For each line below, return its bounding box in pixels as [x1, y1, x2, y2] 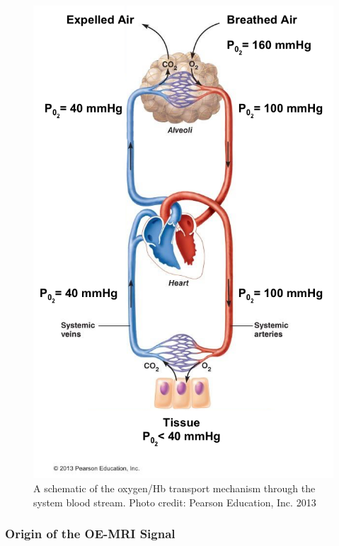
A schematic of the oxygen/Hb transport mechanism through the [33, 480, 316, 495]
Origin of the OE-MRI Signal [5, 525, 176, 542]
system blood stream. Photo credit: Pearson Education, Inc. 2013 [33, 494, 316, 509]
